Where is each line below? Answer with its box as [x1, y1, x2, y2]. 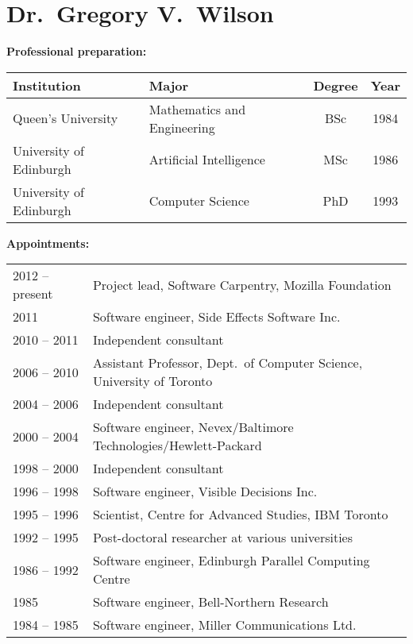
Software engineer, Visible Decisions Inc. [92, 482, 318, 501]
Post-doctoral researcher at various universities [92, 528, 353, 547]
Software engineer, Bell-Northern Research [92, 592, 329, 611]
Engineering [149, 118, 215, 137]
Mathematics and [149, 99, 246, 118]
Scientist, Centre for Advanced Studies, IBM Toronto [92, 505, 388, 524]
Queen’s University [13, 109, 118, 128]
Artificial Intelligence [149, 150, 265, 169]
